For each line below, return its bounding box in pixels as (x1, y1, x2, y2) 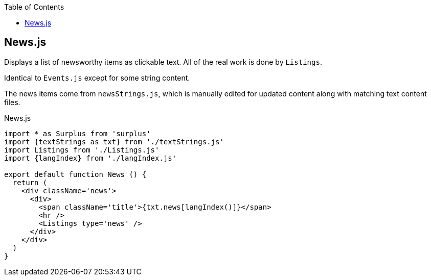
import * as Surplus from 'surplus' (4, 129, 151, 138)
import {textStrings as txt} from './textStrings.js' (4, 137, 224, 146)
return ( (12, 178, 48, 187)
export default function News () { (4, 170, 147, 179)
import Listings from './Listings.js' (4, 145, 160, 154)
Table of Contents (4, 3, 64, 11)
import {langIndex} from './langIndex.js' (4, 154, 177, 162)
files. (4, 97, 20, 107)
